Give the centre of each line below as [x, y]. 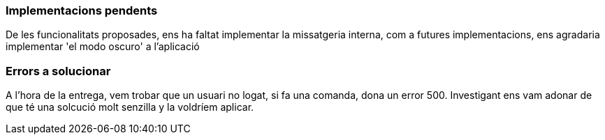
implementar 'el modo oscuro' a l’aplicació [103, 47]
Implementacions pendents [82, 10]
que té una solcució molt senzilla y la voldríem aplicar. [130, 107]
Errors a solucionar [58, 71]
